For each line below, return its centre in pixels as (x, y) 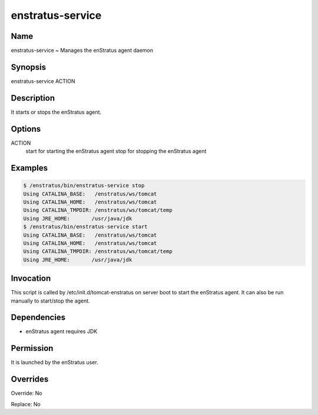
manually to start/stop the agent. (51, 301)
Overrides (30, 379)
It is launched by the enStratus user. (54, 363)
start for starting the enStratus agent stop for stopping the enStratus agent (116, 151)
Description (33, 98)
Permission (32, 348)
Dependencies (38, 318)
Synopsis (29, 67)
